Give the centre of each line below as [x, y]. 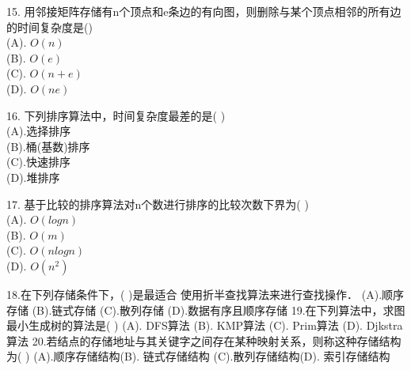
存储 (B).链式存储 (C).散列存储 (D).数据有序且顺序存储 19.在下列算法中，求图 [206, 310]
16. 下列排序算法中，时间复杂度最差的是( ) [116, 115]
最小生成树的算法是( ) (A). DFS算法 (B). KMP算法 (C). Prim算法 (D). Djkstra [205, 325]
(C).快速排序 [38, 162]
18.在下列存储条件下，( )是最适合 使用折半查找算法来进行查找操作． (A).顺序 [205, 294]
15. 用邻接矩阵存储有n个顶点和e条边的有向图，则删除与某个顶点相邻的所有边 [204, 11]
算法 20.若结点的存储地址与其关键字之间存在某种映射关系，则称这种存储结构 [204, 340]
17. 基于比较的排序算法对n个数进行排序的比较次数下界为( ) [158, 204]
